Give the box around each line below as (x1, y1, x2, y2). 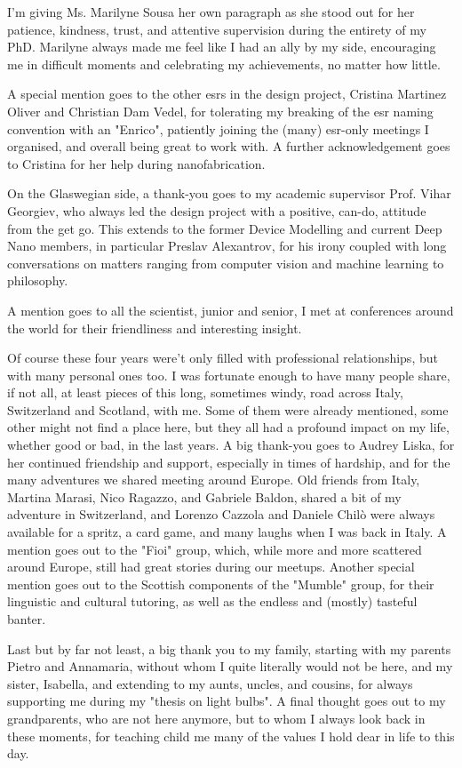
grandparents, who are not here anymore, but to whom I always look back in (7, 708, 426, 727)
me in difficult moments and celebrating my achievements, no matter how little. (7, 54, 441, 73)
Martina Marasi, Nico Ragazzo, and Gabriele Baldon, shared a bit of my (7, 487, 402, 506)
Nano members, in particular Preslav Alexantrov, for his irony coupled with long (7, 236, 447, 255)
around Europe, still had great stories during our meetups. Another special (7, 557, 415, 576)
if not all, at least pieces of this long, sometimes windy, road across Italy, (7, 383, 403, 402)
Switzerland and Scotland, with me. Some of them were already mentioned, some (7, 400, 449, 419)
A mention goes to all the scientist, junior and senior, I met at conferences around (7, 300, 454, 319)
